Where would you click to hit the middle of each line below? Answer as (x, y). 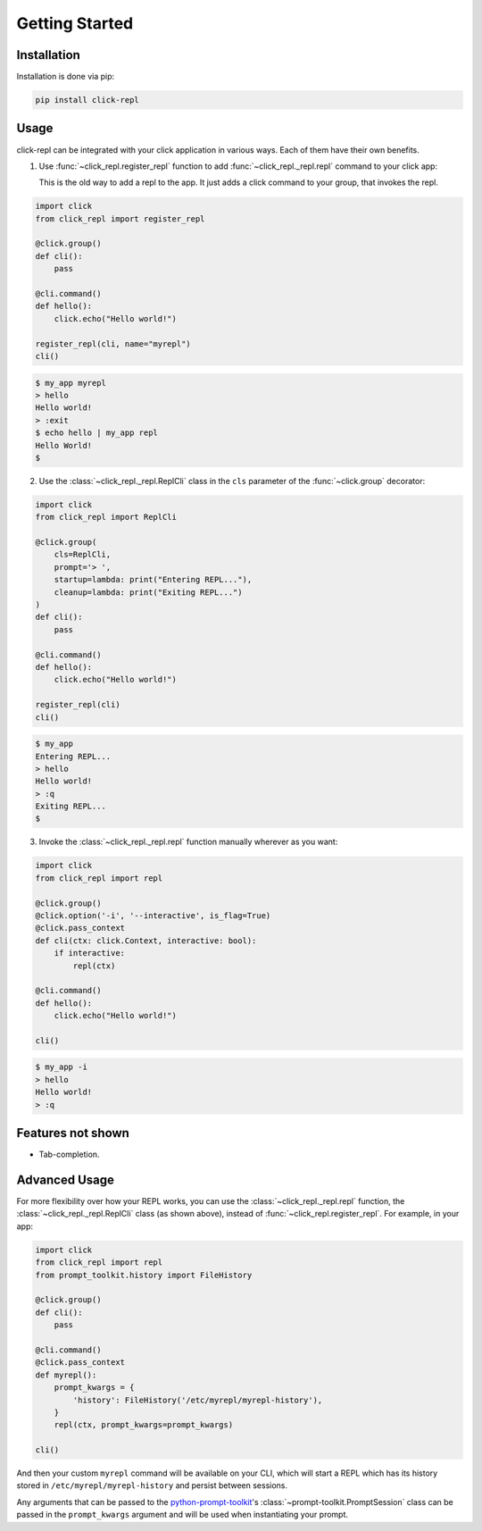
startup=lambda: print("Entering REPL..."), (153, 580)
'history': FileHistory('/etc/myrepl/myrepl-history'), (198, 1400)
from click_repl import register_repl (120, 218)
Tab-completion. (69, 1155)
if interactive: (89, 953)
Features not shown (73, 1133)
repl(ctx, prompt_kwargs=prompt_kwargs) (144, 1425)
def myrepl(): (66, 1375)
